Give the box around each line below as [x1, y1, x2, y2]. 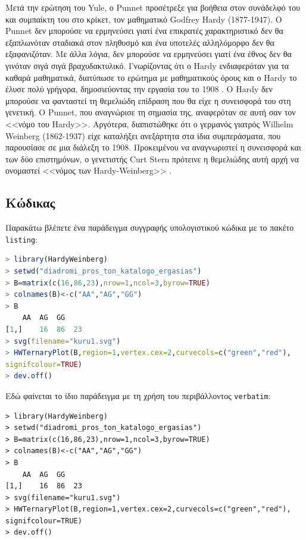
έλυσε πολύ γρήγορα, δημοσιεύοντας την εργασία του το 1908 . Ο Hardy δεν [5, 83, 273, 95]
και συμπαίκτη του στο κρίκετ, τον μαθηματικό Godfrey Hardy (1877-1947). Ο [5, 12, 282, 25]
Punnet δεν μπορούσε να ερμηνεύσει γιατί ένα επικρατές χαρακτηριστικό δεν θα [5, 24, 283, 37]
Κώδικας [5, 193, 55, 212]
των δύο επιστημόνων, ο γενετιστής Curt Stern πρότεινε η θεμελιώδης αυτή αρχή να [5, 152, 299, 165]
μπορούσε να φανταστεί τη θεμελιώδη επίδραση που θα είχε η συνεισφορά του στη [5, 94, 291, 106]
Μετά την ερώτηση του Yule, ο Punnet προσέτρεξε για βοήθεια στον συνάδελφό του [5, 1, 301, 13]
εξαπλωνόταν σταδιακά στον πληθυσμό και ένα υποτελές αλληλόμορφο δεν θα [5, 36, 274, 48]
